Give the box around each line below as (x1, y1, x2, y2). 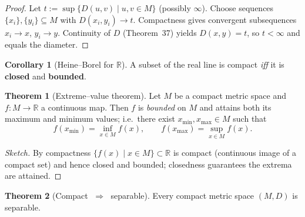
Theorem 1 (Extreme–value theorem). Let (5, 89, 161, 102)
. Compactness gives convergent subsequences (133, 13, 297, 25)
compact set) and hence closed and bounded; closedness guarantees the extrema (5, 158, 292, 170)
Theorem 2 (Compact (5, 189, 88, 201)
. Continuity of (58, 26, 111, 38)
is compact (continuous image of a (173, 146, 296, 159)
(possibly (159, 2, 191, 14)
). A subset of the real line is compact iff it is (121, 58, 284, 70)
